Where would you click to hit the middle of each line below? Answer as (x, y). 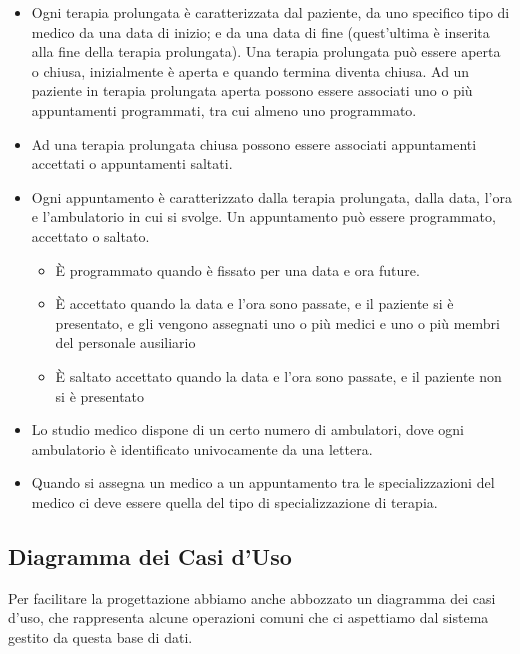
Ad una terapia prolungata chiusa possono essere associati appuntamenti (254, 143)
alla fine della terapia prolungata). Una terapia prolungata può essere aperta (266, 51)
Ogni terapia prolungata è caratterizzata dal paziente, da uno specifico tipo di (270, 12)
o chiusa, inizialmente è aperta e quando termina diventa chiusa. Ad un (250, 70)
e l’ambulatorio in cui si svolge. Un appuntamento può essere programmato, (263, 216)
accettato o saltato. (90, 235)
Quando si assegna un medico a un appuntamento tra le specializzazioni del (263, 482)
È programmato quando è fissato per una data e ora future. (237, 269)
